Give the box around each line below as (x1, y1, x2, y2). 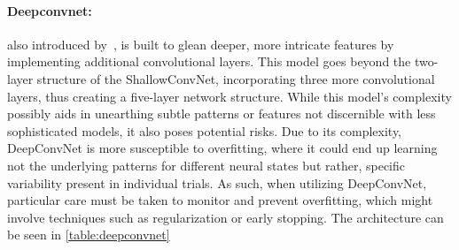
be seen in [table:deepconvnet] (7, 225, 170, 244)
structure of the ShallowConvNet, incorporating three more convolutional (36, 69, 435, 87)
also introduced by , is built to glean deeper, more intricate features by (7, 34, 394, 53)
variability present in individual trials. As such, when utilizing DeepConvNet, (7, 173, 427, 192)
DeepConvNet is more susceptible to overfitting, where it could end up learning (7, 139, 438, 157)
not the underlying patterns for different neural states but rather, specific (7, 155, 406, 174)
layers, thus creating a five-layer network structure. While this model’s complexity (7, 87, 452, 105)
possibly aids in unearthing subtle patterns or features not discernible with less (7, 104, 436, 123)
